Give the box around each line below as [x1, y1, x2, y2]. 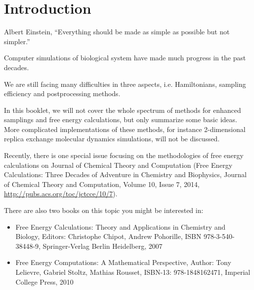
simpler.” [4, 36, 30, 46]
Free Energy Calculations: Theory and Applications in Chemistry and [15, 221, 226, 232]
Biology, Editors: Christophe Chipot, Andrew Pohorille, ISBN [15, 231, 201, 241]
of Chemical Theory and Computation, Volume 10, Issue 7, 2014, [4, 179, 200, 189]
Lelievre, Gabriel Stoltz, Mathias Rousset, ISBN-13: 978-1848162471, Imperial [15, 267, 251, 277]
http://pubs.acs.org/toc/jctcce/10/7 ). [4, 188, 117, 199]
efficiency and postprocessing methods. [4, 88, 120, 99]
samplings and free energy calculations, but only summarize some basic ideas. [4, 114, 237, 125]
